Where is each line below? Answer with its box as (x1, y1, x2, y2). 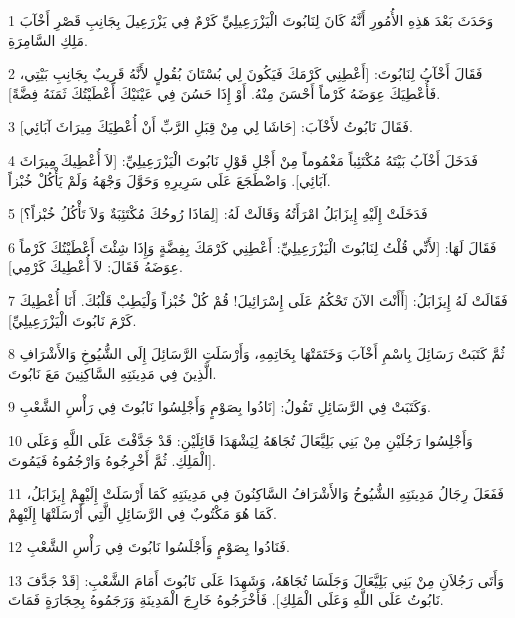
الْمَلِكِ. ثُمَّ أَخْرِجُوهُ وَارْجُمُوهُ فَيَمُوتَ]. (8, 449, 216, 470)
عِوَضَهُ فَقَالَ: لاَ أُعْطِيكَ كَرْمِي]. (8, 256, 183, 277)
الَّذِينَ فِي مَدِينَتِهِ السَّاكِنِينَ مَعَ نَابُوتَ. (8, 362, 217, 383)
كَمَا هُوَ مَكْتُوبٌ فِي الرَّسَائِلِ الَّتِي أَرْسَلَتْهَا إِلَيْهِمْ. (8, 502, 277, 523)
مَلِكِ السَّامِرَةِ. (8, 29, 88, 50)
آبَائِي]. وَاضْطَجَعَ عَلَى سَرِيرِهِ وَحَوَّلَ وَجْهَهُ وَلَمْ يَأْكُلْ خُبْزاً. (8, 169, 331, 190)
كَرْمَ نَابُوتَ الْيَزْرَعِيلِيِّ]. (8, 309, 137, 330)
